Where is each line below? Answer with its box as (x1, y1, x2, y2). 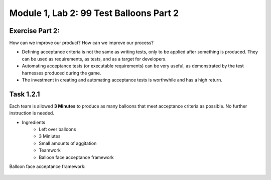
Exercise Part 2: (9, 26, 60, 35)
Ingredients (22, 119, 46, 125)
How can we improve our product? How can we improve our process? (9, 40, 154, 46)
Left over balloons (39, 126, 76, 132)
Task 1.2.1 (9, 90, 40, 98)
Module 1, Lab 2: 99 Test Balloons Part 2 (9, 7, 179, 18)
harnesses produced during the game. (22, 70, 101, 76)
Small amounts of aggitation (39, 140, 97, 146)
